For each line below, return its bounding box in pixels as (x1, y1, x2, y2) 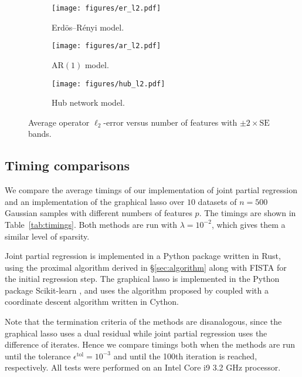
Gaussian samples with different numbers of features (5, 207, 192, 219)
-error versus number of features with (103, 116, 237, 128)
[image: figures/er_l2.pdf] (52, 4, 161, 12)
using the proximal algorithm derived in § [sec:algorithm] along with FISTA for (5, 261, 287, 273)
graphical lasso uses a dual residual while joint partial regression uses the (5, 326, 267, 339)
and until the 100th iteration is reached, (113, 349, 257, 362)
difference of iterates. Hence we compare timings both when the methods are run (5, 338, 296, 351)
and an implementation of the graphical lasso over (5, 195, 185, 207)
